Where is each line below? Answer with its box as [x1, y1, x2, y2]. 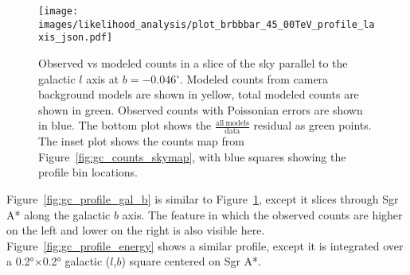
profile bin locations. [38, 164, 138, 180]
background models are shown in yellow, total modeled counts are [38, 86, 359, 103]
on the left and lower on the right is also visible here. [6, 222, 265, 238]
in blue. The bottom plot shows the [38, 117, 212, 134]
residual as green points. [253, 117, 372, 134]
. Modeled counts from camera [180, 70, 329, 87]
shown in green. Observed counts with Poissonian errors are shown [38, 101, 363, 118]
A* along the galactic [6, 206, 111, 223]
